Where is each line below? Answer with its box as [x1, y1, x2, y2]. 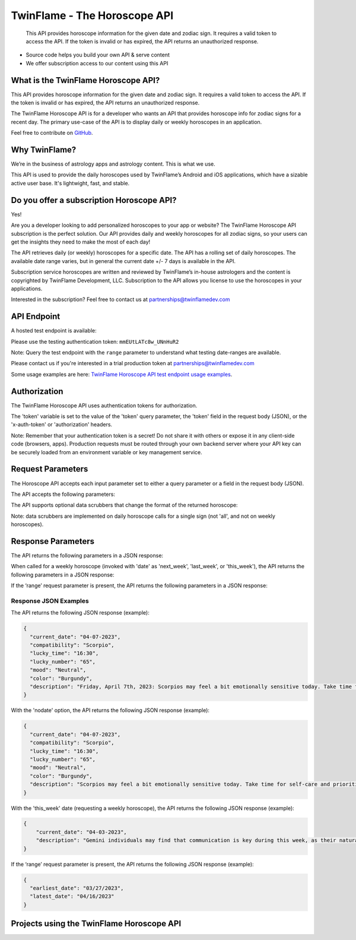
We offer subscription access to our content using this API [26, 59, 169, 67]
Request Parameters [11, 464, 88, 474]
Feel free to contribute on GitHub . [11, 129, 93, 137]
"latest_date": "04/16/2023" [30, 893, 115, 900]
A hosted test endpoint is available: [11, 327, 97, 334]
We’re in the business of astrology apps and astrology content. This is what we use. [11, 160, 216, 167]
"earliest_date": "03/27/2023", [30, 885, 124, 892]
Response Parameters [11, 536, 95, 546]
